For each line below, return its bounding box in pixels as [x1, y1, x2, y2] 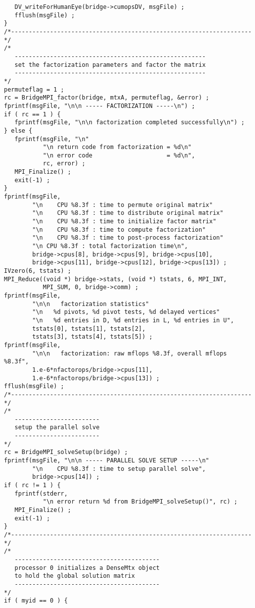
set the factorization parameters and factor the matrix [14, 61, 206, 68]
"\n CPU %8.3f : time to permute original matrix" [32, 201, 213, 208]
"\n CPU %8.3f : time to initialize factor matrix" [32, 218, 216, 225]
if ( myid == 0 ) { [4, 597, 68, 605]
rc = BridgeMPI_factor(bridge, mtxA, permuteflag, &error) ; [4, 94, 210, 101]
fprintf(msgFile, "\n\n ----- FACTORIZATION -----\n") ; [4, 102, 195, 109]
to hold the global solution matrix [14, 572, 135, 580]
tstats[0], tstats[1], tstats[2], [32, 325, 146, 332]
